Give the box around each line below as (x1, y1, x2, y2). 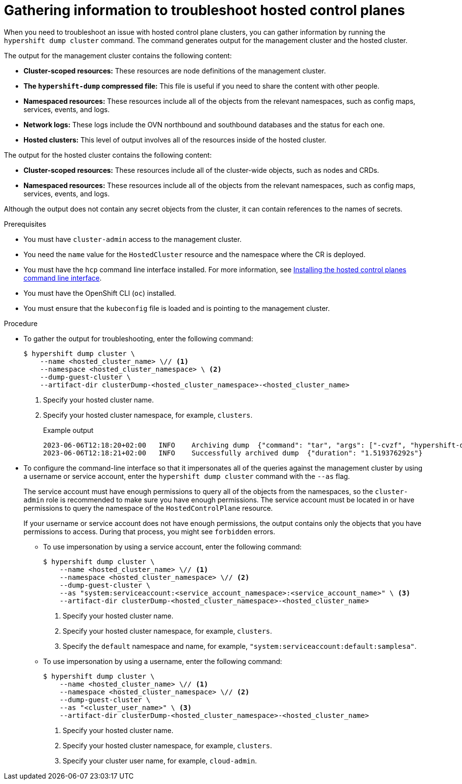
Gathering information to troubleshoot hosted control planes (4, 2, 405, 19)
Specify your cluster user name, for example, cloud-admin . (63, 756, 257, 765)
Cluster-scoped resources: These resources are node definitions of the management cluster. (23, 66, 326, 75)
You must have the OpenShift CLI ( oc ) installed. (23, 288, 176, 297)
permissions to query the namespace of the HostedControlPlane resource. (23, 503, 273, 512)
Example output (43, 426, 93, 434)
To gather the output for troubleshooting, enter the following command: (23, 334, 254, 343)
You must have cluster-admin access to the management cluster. (23, 235, 242, 243)
